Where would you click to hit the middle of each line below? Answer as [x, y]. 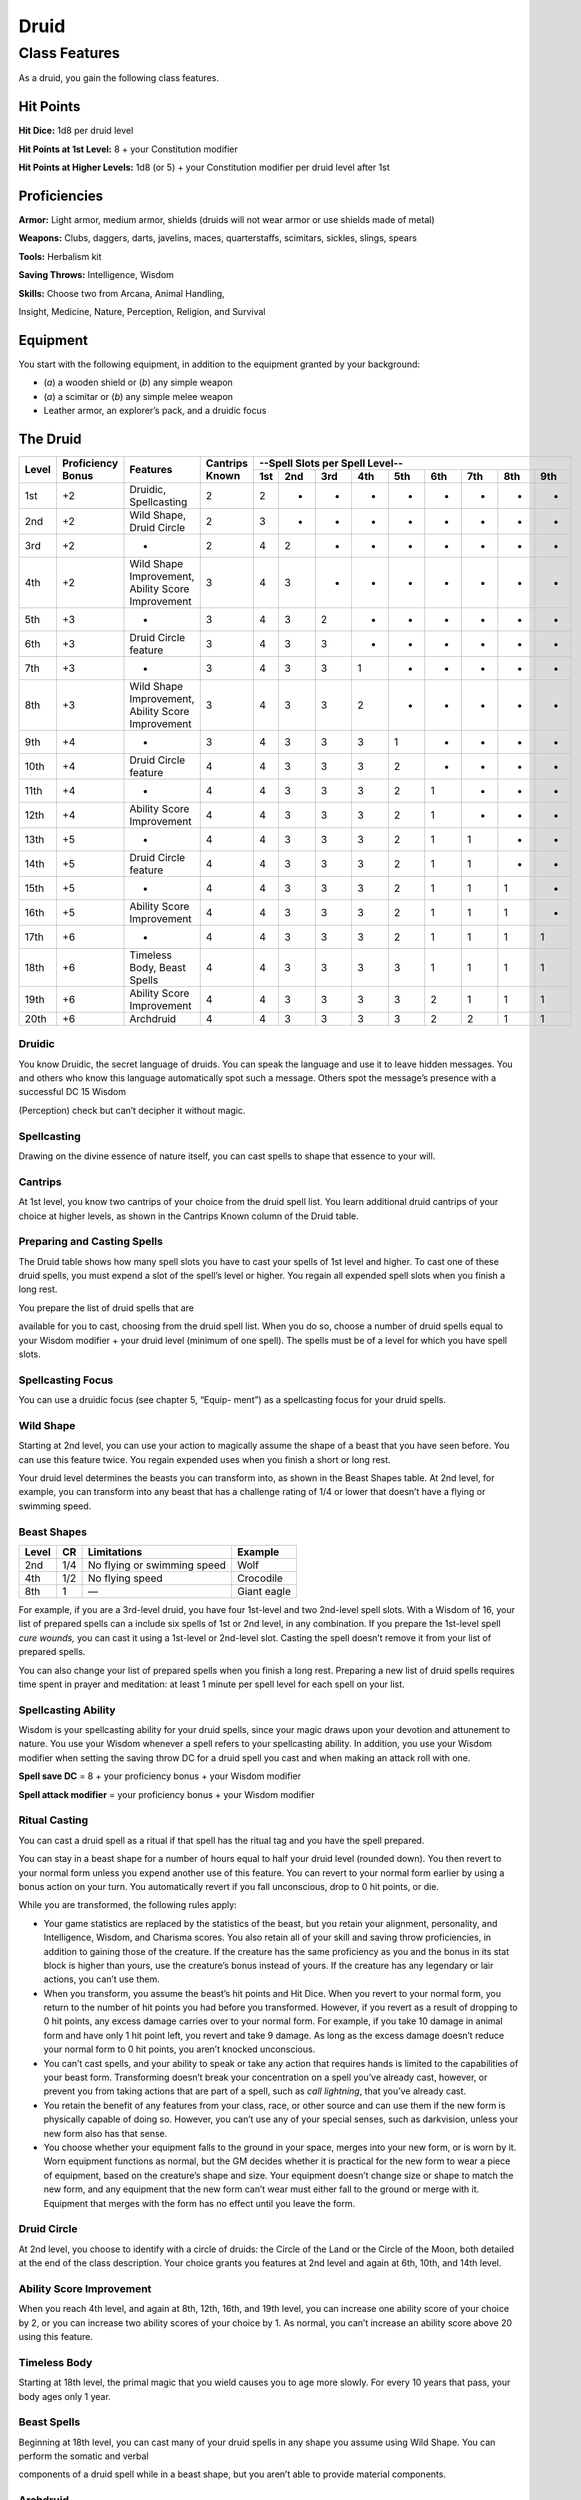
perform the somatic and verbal [83, 2456]
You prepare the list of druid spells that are [106, 1307]
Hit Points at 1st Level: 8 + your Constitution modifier [128, 149]
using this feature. [56, 2336]
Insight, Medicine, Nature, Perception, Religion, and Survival [142, 311]
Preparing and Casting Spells [91, 1242]
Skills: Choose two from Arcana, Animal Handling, [121, 293]
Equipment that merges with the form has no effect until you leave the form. [199, 2203]
